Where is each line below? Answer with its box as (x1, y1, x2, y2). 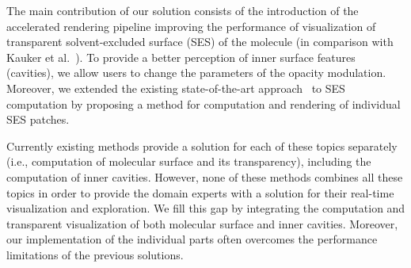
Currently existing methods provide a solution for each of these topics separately (6, 137, 398, 154)
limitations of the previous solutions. (6, 246, 184, 262)
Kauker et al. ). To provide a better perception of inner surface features (6, 48, 356, 65)
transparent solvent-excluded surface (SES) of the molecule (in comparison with (6, 33, 394, 50)
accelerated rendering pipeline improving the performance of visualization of (6, 17, 376, 34)
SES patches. (6, 111, 70, 128)
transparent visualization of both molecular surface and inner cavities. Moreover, (6, 215, 398, 232)
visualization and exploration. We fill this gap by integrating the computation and (6, 200, 405, 216)
